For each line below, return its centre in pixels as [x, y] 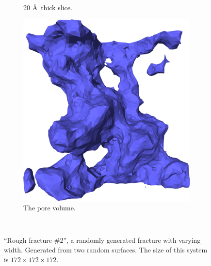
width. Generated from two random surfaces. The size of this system [106, 249]
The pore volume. [49, 208]
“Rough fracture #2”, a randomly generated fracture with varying [102, 240]
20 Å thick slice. [48, 7]
